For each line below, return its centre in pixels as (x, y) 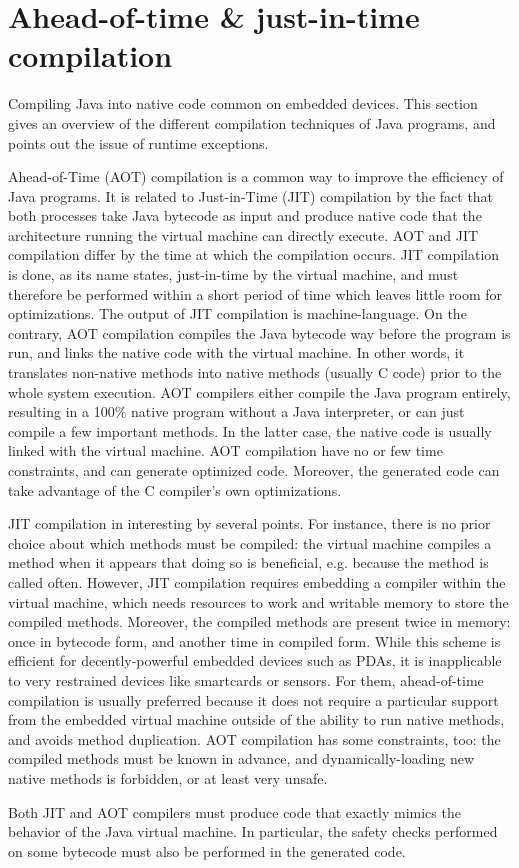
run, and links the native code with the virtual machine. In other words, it (236, 352)
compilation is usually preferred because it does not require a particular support (253, 699)
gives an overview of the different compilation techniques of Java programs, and (252, 122)
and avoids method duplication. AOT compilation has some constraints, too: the (254, 738)
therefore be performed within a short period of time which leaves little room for (255, 293)
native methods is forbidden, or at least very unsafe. (168, 777)
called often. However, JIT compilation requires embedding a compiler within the (257, 581)
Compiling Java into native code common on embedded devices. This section (243, 103)
